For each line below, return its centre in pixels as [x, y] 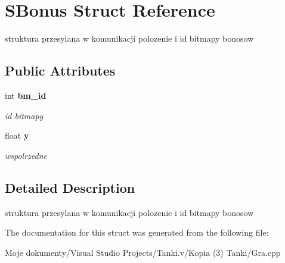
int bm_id [26, 95]
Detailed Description [70, 187]
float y [17, 135]
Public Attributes [60, 71]
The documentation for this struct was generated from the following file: [137, 232]
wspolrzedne [26, 155]
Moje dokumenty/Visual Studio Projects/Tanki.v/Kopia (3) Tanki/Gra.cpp [143, 252]
